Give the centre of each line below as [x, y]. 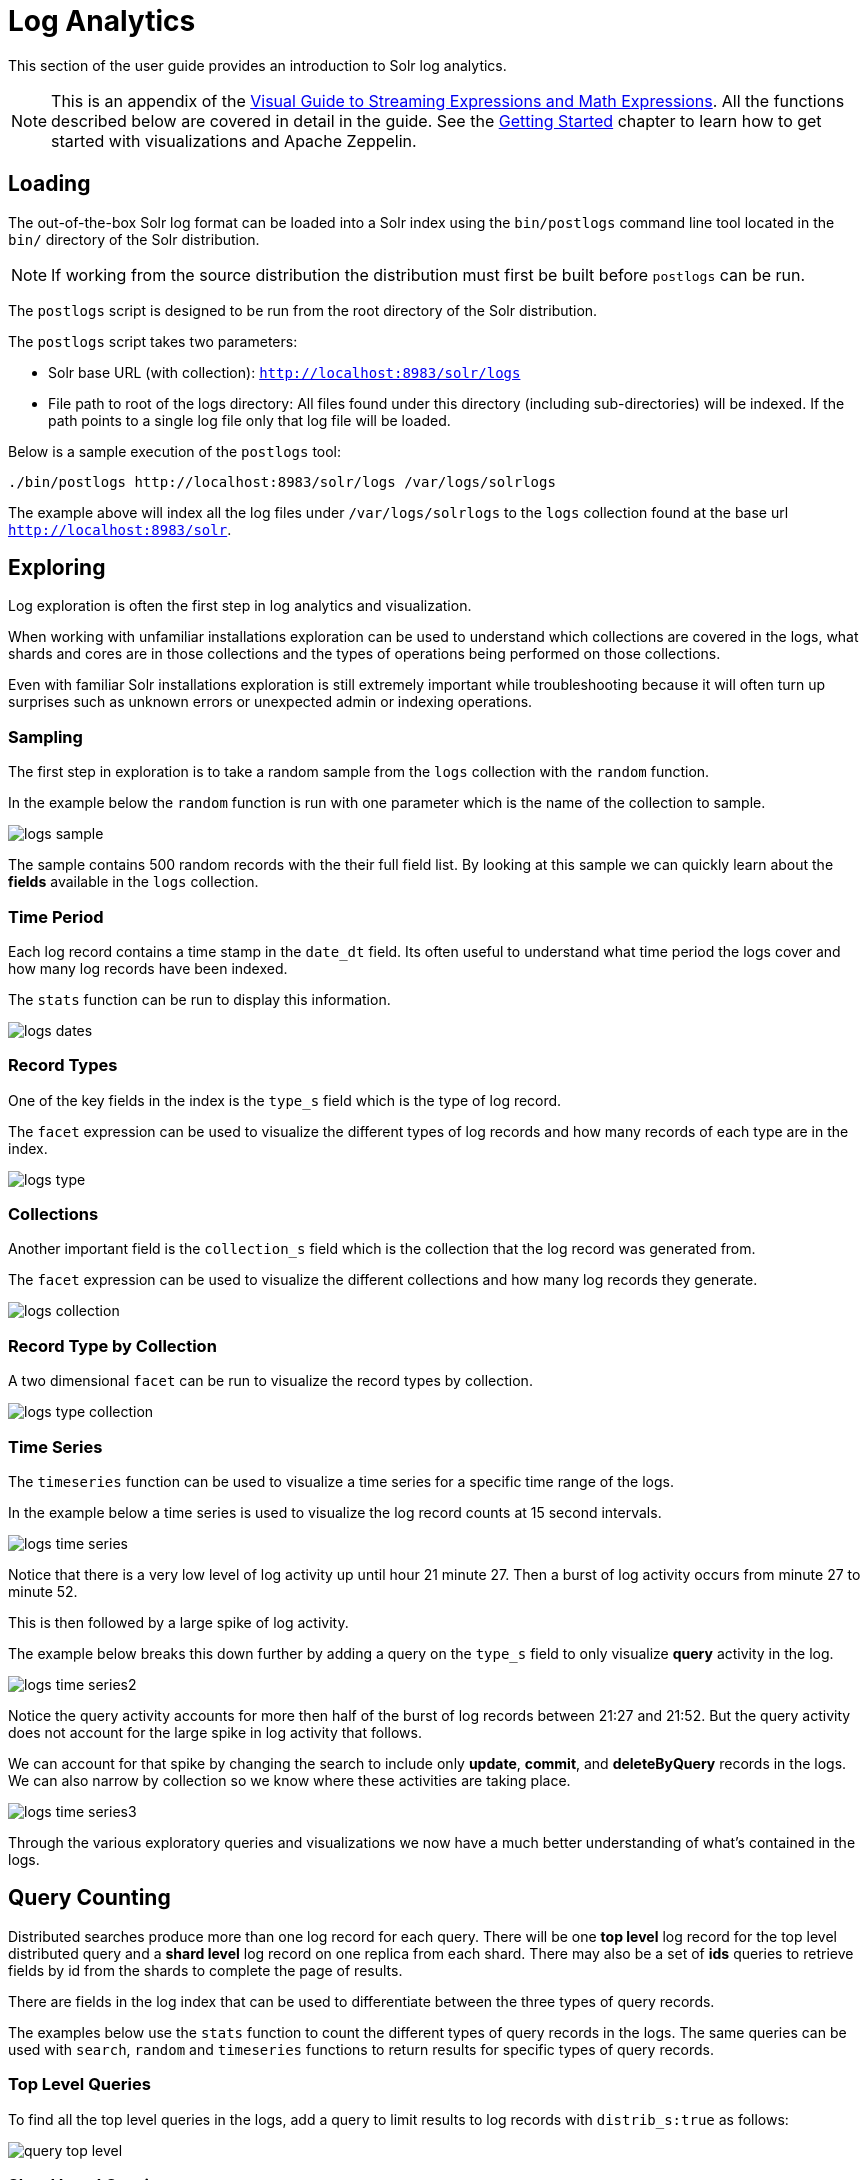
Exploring [57, 568]
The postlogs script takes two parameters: [153, 341]
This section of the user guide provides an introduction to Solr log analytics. [257, 65]
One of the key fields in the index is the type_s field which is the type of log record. [285, 1100]
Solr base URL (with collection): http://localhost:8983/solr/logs [284, 372]
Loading [49, 184]
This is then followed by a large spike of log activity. [178, 1622]
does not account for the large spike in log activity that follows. [215, 1732]
